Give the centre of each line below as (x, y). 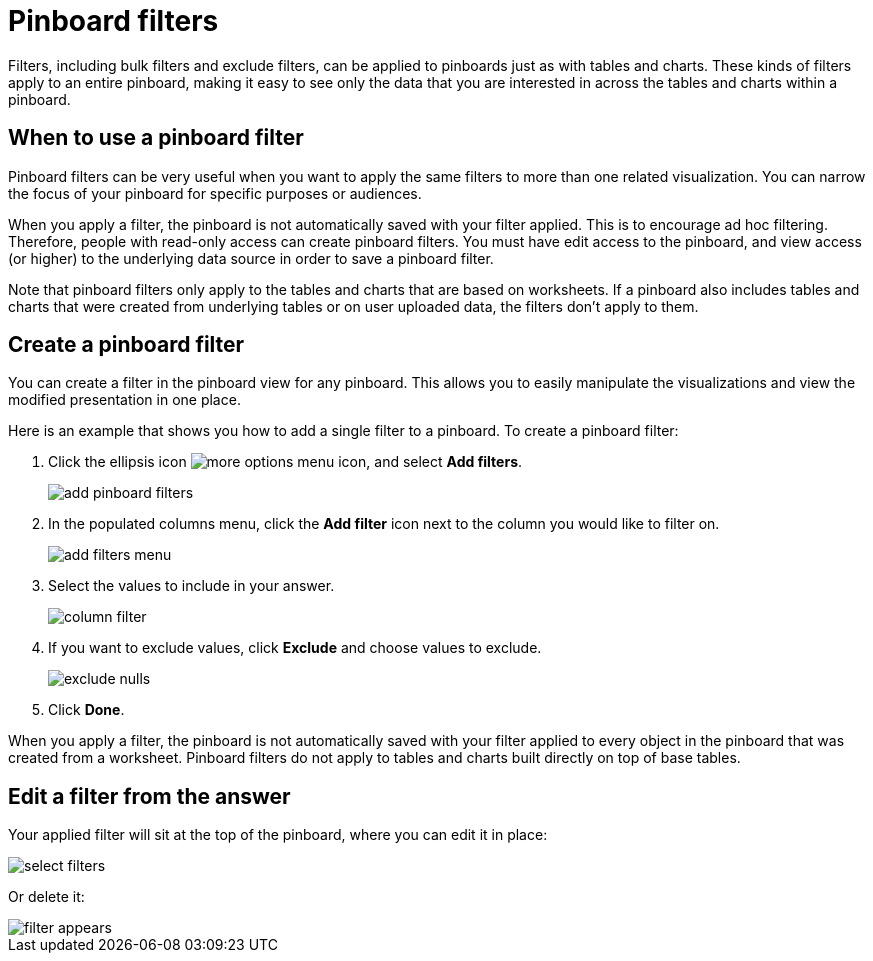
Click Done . (86, 710)
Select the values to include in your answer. (191, 586)
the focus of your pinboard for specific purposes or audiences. (215, 193)
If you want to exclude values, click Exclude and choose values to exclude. (295, 648)
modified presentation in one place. (124, 400)
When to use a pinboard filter (156, 138)
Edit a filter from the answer (149, 796)
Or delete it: (46, 897)
